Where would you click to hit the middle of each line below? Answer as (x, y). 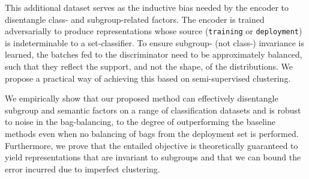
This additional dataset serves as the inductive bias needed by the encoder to (147, 7)
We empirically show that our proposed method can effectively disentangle (142, 98)
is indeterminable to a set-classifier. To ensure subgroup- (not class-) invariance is (155, 42)
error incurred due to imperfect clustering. (82, 168)
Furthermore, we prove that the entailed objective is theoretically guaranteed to (151, 145)
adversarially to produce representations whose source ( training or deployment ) (154, 31)
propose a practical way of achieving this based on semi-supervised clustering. (148, 78)
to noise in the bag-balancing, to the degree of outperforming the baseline (140, 122)
